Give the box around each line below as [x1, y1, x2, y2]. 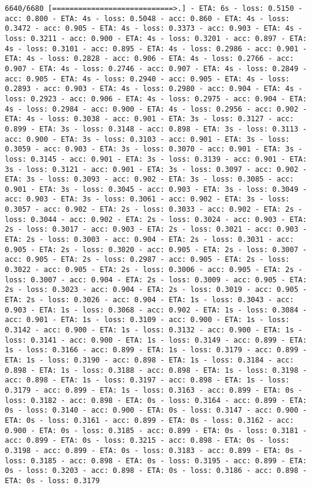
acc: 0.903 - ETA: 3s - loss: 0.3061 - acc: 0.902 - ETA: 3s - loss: [5, 195, 290, 204]
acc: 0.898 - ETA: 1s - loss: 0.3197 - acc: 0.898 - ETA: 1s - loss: [5, 376, 290, 385]
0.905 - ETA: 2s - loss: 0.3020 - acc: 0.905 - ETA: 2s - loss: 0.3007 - [5, 245, 307, 254]
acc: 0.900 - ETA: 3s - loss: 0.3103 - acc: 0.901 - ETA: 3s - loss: [5, 135, 290, 144]
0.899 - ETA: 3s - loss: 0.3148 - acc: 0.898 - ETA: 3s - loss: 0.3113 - [5, 124, 307, 133]
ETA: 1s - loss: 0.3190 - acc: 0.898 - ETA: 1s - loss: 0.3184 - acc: [5, 355, 294, 364]
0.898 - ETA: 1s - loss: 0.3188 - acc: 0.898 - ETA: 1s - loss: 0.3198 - [5, 366, 307, 375]
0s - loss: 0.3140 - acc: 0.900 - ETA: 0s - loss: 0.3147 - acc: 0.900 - [5, 406, 307, 415]
